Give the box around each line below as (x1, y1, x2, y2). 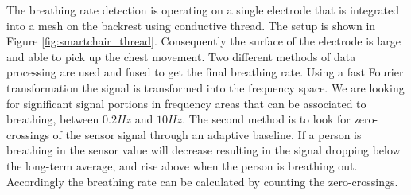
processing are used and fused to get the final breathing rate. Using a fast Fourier (6, 64, 404, 80)
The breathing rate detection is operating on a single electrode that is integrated (6, 2, 399, 18)
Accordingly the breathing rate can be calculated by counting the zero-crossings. (6, 173, 398, 189)
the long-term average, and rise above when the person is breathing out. (6, 157, 358, 174)
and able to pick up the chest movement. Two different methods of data (6, 48, 356, 64)
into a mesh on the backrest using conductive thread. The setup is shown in (6, 17, 376, 33)
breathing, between (6, 111, 99, 127)
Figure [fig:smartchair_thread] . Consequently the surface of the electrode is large (6, 33, 401, 49)
